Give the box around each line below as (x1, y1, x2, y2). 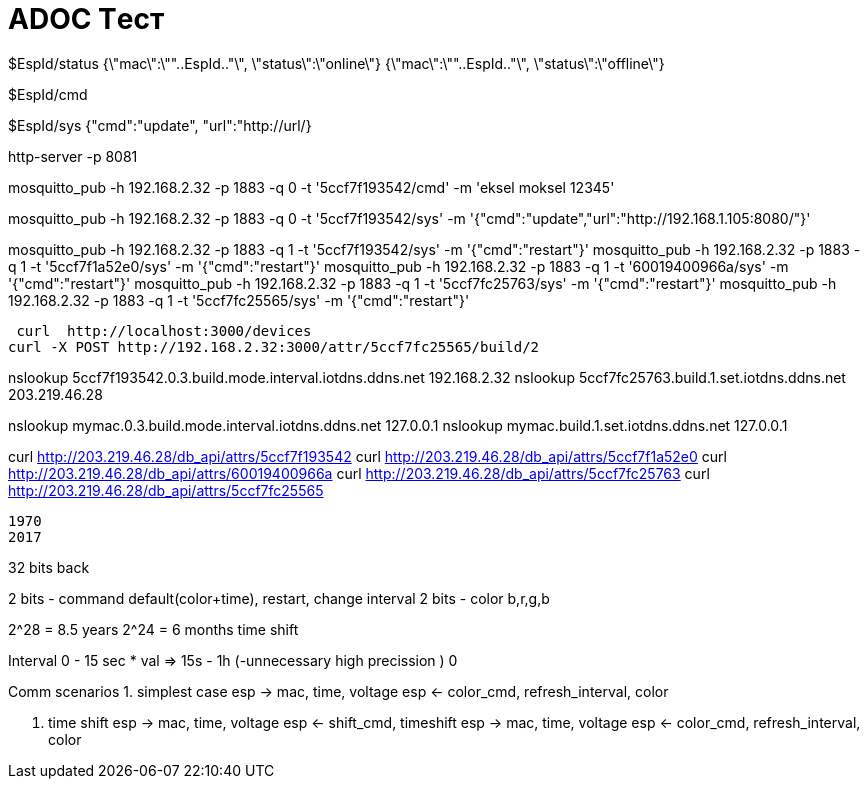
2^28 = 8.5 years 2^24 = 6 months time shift (8, 620, 299, 638)
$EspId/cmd (8, 85, 88, 103)
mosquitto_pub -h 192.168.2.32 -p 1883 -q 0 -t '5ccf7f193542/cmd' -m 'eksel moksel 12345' (8, 178, 615, 196)
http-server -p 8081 (8, 147, 138, 165)
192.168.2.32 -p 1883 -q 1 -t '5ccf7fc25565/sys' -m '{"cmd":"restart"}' (8, 291, 470, 309)
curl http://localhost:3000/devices (16, 322, 312, 339)
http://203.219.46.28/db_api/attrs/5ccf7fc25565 (8, 481, 324, 499)
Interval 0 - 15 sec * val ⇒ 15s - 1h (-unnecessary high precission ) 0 (8, 651, 458, 669)
